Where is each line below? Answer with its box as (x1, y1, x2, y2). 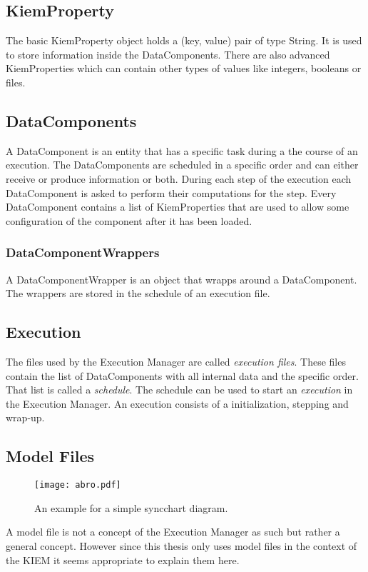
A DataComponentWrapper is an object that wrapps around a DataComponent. (6, 271, 357, 286)
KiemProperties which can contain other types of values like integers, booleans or (6, 61, 362, 76)
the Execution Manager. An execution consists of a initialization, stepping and (6, 396, 349, 411)
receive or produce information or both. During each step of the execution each (6, 171, 352, 186)
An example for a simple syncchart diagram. (34, 500, 228, 515)
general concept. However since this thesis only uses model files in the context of (6, 538, 357, 553)
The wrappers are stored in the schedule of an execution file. (6, 286, 270, 301)
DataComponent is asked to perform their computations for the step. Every (6, 185, 337, 200)
